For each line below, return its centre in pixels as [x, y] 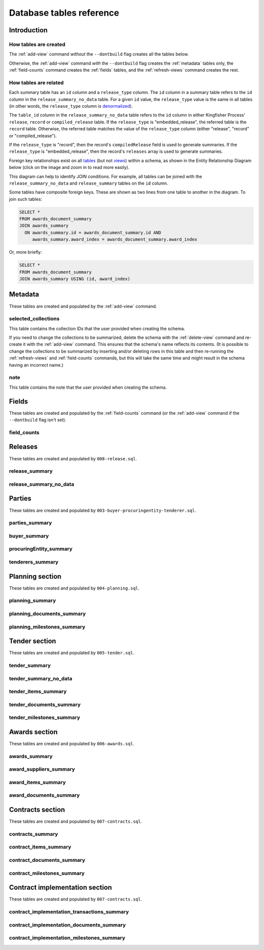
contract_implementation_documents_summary [67, 925]
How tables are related [36, 82]
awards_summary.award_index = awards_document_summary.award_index [115, 239]
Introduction [28, 30]
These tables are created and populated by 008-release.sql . [73, 458]
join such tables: [26, 199]
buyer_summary [29, 536]
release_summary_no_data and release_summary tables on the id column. [88, 183]
